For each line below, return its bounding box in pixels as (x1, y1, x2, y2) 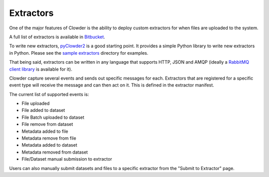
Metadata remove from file (21, 135, 77, 141)
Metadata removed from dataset (21, 149, 88, 155)
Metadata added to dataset (21, 142, 77, 148)
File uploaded (21, 100, 50, 106)
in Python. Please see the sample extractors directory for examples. (9, 50, 149, 56)
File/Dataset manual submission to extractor (21, 156, 112, 162)
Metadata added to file (21, 128, 68, 134)
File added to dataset (21, 107, 65, 113)
